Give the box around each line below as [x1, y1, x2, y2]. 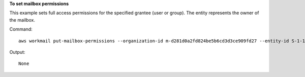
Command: [9, 26, 33, 32]
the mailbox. [9, 17, 36, 23]
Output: [9, 49, 25, 55]
